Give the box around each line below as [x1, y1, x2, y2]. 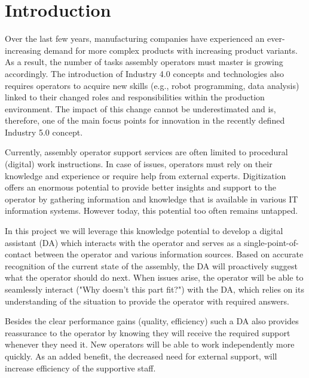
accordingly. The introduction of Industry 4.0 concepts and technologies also [5, 67, 284, 79]
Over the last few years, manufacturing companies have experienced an [5, 32, 265, 45]
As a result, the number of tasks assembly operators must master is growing [5, 56, 283, 68]
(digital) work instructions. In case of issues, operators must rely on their [5, 158, 273, 170]
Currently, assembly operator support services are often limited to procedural [5, 146, 288, 158]
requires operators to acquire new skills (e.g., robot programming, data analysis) [5, 79, 299, 91]
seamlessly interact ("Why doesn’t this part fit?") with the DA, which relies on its [5, 283, 304, 295]
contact [5, 248, 32, 260]
